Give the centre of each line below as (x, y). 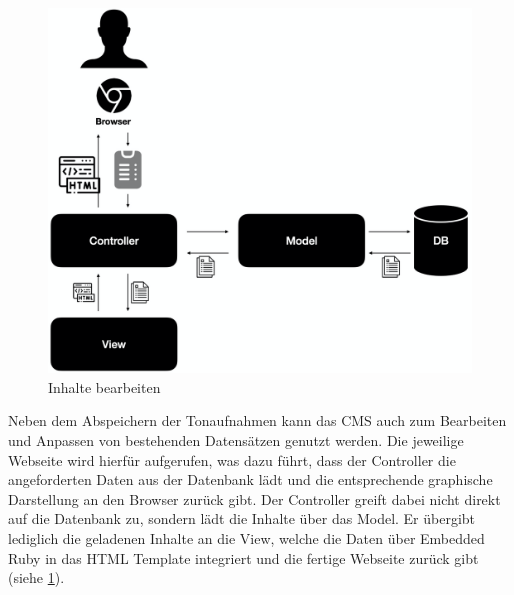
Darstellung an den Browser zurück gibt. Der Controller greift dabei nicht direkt (254, 498)
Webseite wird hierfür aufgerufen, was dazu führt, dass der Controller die (232, 459)
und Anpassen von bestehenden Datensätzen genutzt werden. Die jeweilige (236, 439)
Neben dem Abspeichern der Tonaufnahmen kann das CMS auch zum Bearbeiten (257, 420)
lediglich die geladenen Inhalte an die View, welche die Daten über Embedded (246, 537)
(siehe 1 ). (36, 577)
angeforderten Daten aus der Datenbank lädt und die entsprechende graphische (250, 479)
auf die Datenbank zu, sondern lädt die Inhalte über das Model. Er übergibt (242, 518)
